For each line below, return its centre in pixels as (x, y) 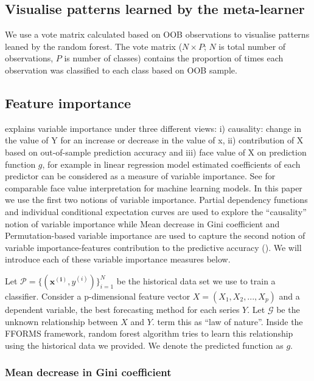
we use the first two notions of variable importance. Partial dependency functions (156, 200)
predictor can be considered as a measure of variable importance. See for (140, 176)
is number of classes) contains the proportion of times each (174, 58)
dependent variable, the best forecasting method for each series (122, 309)
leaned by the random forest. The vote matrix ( (94, 46)
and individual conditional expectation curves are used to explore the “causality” (156, 211)
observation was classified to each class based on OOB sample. (121, 70)
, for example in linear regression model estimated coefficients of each (171, 164)
